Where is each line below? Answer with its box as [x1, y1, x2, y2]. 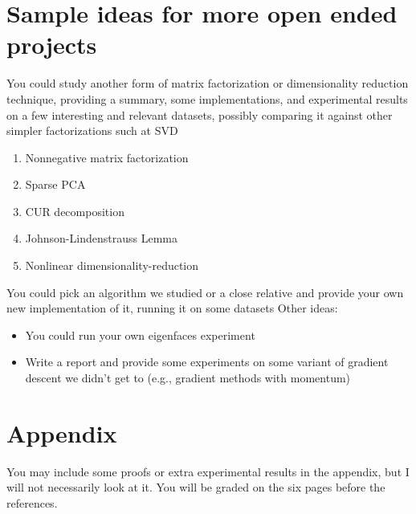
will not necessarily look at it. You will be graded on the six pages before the [6, 479, 385, 496]
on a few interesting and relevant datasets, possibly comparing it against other [6, 106, 393, 123]
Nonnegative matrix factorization [25, 149, 189, 165]
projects [6, 28, 97, 61]
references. [6, 494, 58, 511]
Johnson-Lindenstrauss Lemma [25, 230, 177, 247]
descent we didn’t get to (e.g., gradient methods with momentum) [25, 369, 351, 386]
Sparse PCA [25, 176, 86, 193]
